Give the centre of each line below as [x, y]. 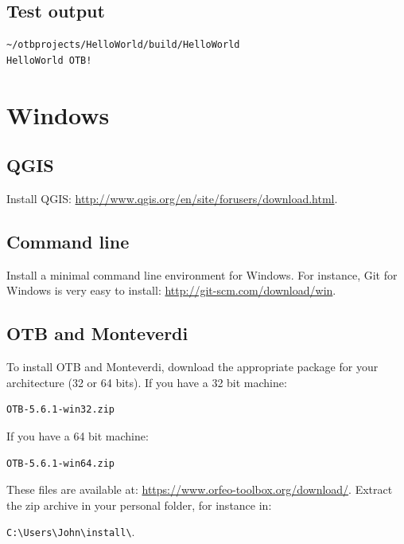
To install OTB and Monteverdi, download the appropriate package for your [192, 367]
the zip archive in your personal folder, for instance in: [139, 505]
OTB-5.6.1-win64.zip [61, 463]
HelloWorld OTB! [49, 60]
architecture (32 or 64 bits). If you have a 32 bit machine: [147, 382]
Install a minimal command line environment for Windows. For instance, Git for [202, 274]
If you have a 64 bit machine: [78, 435]
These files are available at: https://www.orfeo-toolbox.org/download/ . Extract [200, 489]
